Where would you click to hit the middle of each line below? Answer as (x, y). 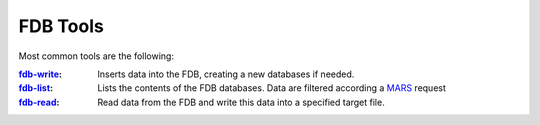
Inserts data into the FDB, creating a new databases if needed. (226, 74)
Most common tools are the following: (96, 56)
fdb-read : (39, 102)
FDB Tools (61, 26)
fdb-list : (36, 88)
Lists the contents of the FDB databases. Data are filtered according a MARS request (272, 88)
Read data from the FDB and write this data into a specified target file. (241, 102)
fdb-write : (40, 74)
